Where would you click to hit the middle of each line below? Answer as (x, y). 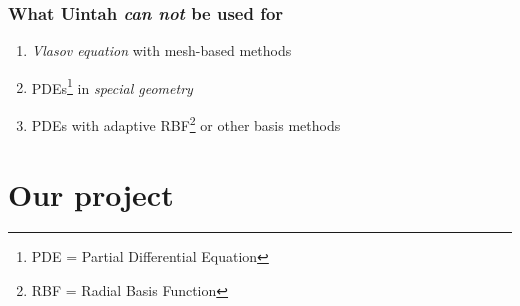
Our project (91, 193)
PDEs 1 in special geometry (112, 86)
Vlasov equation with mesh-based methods (161, 50)
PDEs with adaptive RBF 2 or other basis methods (186, 123)
